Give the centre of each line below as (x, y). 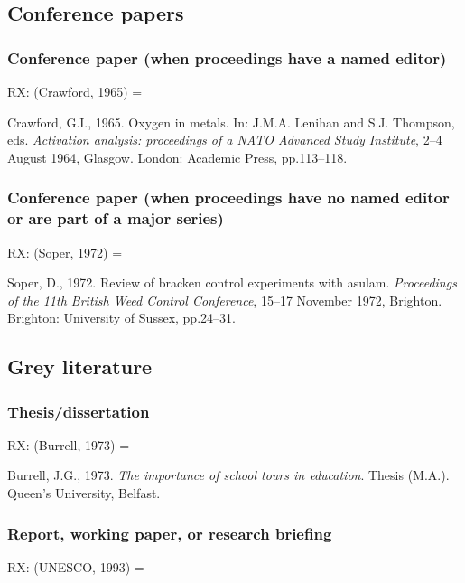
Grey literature (80, 367)
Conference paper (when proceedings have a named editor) (227, 57)
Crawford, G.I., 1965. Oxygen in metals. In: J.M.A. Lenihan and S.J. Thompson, (231, 122)
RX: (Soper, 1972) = (65, 252)
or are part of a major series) (116, 218)
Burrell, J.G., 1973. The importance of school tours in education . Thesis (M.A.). (228, 475)
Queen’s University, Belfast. (84, 493)
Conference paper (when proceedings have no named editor (228, 197)
